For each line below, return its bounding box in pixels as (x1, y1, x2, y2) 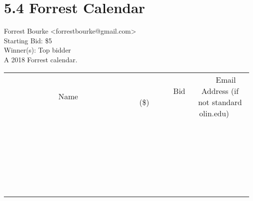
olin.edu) (199, 107, 229, 119)
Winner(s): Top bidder (4, 45, 71, 55)
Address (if (201, 85, 239, 96)
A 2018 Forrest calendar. (4, 54, 77, 64)
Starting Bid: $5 (4, 35, 52, 45)
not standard (198, 96, 242, 108)
